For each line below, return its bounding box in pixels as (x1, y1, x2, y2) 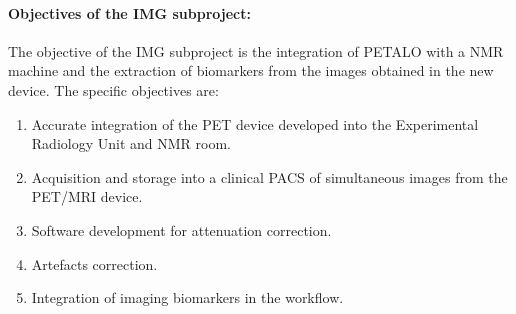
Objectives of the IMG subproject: (8, 2, 251, 23)
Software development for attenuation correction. (31, 219, 332, 240)
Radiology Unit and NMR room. (31, 133, 231, 154)
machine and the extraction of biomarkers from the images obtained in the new (8, 60, 494, 81)
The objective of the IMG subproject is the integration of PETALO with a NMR (8, 40, 504, 61)
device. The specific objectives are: (8, 79, 219, 100)
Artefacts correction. (31, 253, 158, 274)
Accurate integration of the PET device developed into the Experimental (31, 113, 479, 134)
